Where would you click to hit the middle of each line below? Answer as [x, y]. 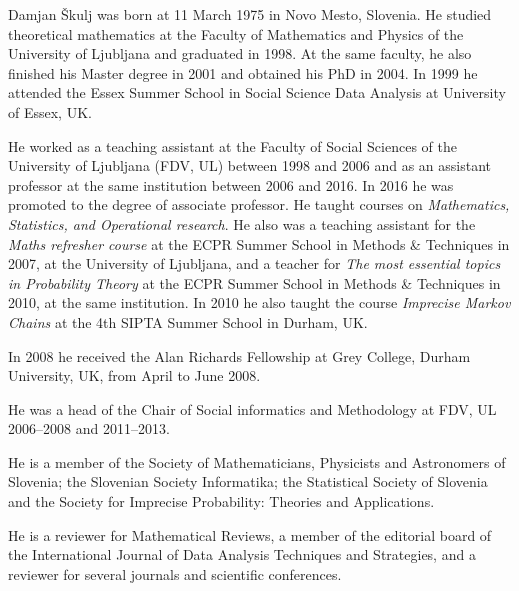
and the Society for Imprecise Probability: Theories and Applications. [221, 501]
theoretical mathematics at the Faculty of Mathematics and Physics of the [236, 33]
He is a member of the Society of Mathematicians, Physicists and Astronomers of [257, 461]
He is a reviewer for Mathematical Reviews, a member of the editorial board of [250, 534]
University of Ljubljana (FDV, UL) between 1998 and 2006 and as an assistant [250, 165]
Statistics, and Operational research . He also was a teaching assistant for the [242, 223]
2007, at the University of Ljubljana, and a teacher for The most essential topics [254, 263]
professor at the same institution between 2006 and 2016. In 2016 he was [231, 184]
